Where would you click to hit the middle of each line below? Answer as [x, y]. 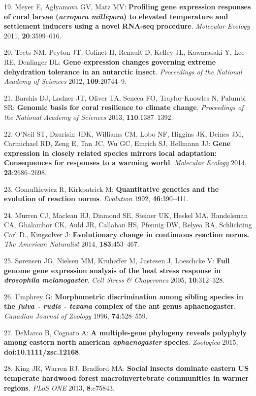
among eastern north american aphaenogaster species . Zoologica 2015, [121, 342]
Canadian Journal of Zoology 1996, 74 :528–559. [76, 316]
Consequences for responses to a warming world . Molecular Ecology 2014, [125, 162]
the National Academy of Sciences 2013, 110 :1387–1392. [89, 117]
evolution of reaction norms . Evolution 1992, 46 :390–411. [96, 198]
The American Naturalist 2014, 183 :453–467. [72, 244]
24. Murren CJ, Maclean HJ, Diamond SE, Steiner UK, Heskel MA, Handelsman [126, 215]
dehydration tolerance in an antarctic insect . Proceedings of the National [123, 71]
